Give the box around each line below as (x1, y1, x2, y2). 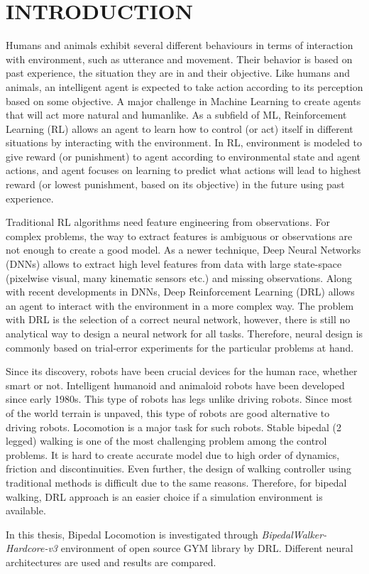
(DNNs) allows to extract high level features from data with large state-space (6, 256, 342, 271)
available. (6, 503, 46, 518)
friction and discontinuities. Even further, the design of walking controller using (6, 461, 351, 476)
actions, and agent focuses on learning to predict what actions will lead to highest (6, 163, 361, 178)
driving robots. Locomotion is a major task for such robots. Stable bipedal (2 (6, 419, 341, 434)
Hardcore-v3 (6, 541, 58, 556)
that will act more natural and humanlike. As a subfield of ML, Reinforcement (6, 107, 347, 122)
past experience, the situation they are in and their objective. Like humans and (6, 65, 351, 80)
